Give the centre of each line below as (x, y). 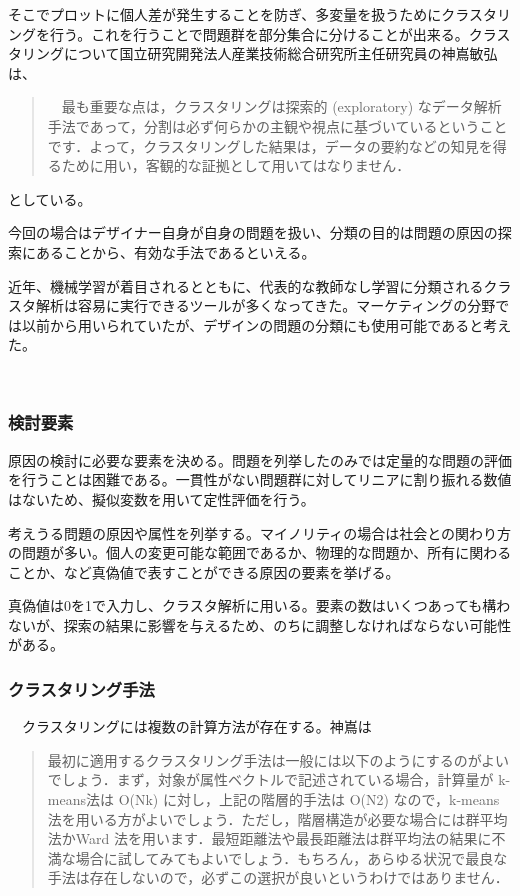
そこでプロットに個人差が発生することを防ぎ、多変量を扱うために (225, 14)
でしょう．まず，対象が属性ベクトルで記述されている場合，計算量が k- (279, 779)
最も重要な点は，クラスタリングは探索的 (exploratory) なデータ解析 (281, 106)
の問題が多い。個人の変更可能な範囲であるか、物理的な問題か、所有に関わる (260, 552)
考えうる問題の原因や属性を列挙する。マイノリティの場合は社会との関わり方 (260, 532)
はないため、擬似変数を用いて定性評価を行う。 (161, 498)
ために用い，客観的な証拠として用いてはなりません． (236, 165)
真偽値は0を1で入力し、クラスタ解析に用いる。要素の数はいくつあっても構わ (259, 605)
